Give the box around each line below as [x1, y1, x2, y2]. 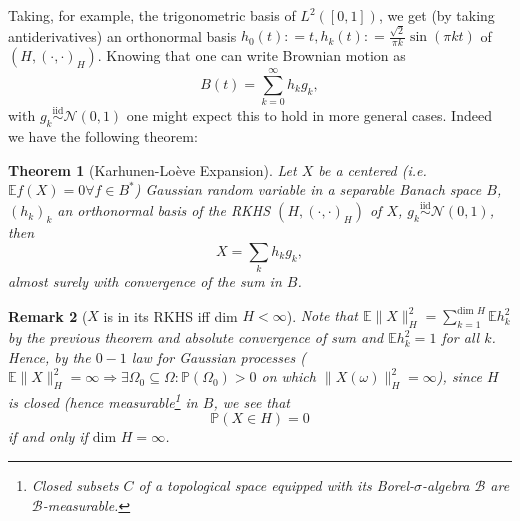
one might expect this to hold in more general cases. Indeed [126, 105, 492, 126]
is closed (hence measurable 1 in [8, 389, 198, 412]
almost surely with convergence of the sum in [8, 271, 282, 292]
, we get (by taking [378, 5, 495, 25]
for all [441, 327, 480, 348]
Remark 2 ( [8, 305, 88, 326]
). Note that [286, 305, 358, 326]
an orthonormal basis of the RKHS [57, 200, 271, 221]
